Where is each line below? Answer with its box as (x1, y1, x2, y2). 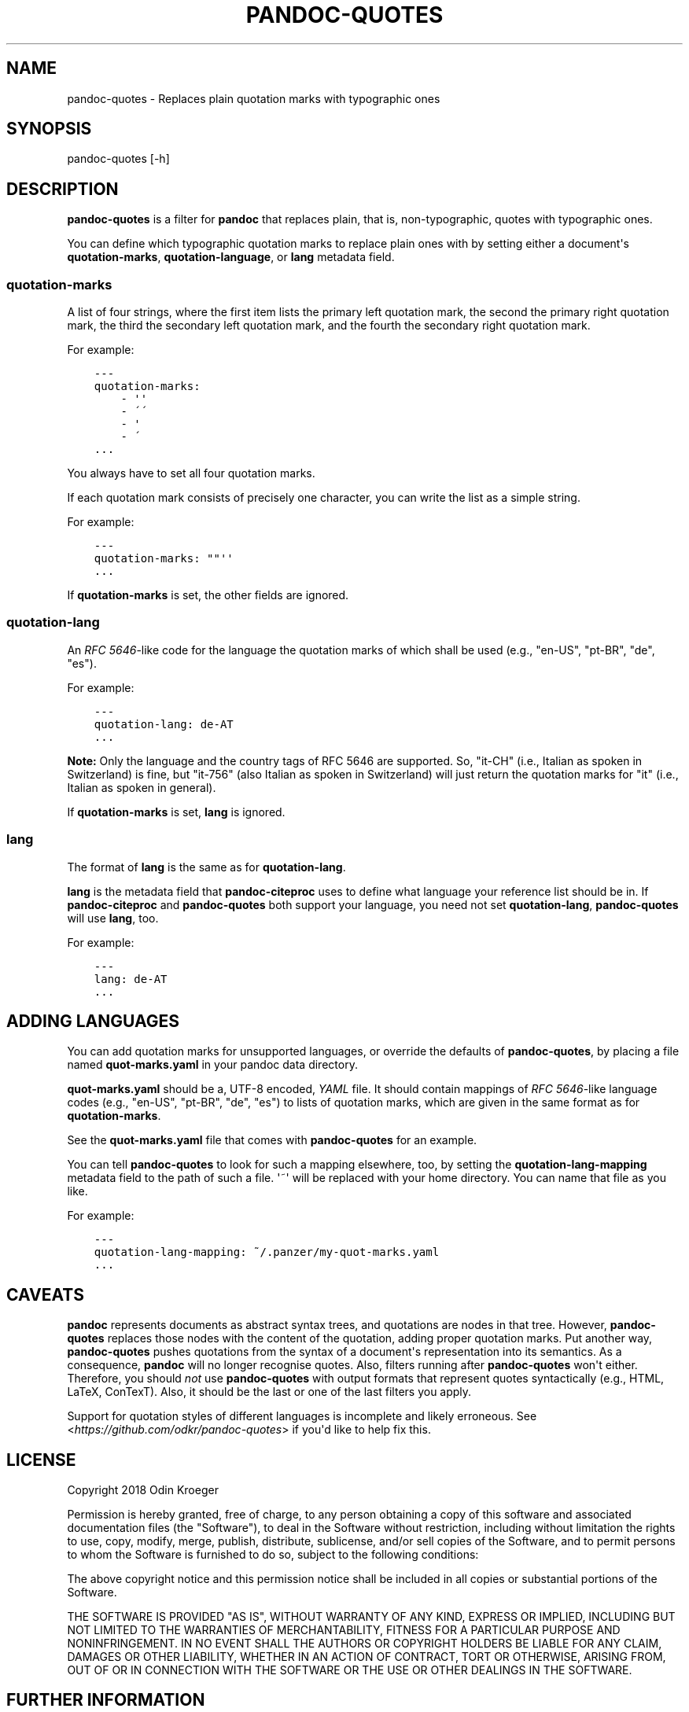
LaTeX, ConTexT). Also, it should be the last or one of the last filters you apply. (67, 1385, 472, 1399)
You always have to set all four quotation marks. (67, 466, 315, 480)
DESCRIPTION (6, 179, 119, 199)
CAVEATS (6, 1284, 84, 1305)
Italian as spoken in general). (67, 780, 216, 794)
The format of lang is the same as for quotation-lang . (67, 860, 346, 874)
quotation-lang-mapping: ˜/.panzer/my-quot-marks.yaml (94, 1246, 440, 1259)
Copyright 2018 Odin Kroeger (67, 1483, 219, 1497)
